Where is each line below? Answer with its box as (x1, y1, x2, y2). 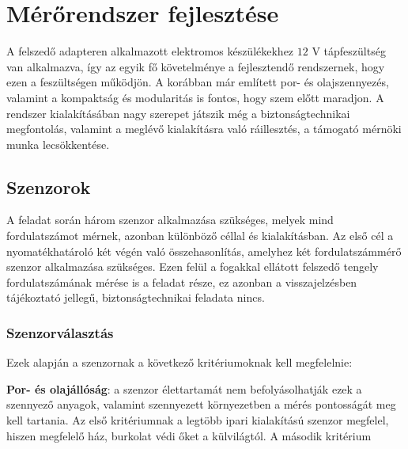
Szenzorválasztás (6, 322, 114, 342)
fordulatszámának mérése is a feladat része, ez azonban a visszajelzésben (6, 273, 357, 290)
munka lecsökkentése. (6, 135, 110, 152)
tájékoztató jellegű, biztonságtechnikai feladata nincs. (6, 289, 265, 306)
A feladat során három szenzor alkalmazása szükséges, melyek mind (6, 211, 334, 228)
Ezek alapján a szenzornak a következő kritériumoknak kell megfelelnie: (6, 354, 353, 371)
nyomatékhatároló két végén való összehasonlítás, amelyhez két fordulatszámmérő (6, 242, 402, 259)
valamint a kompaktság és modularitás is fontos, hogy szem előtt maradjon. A (6, 89, 384, 105)
